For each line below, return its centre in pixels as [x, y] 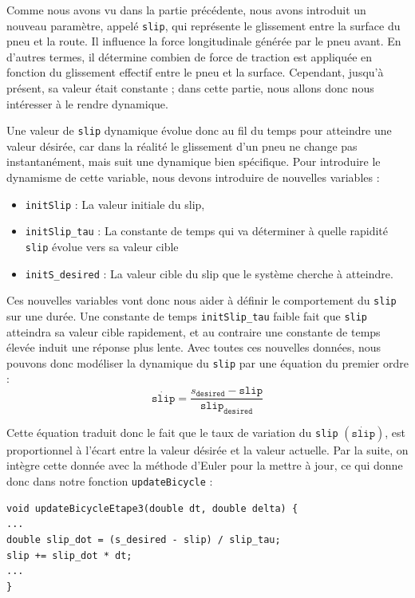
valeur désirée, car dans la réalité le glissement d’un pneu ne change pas [182, 146]
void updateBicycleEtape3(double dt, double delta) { [152, 508]
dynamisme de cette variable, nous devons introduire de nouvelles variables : [193, 177]
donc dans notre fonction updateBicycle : [110, 481]
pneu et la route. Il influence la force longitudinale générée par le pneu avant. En [204, 41]
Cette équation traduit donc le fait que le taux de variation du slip [172, 432]
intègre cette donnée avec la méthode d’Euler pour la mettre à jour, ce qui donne [205, 465]
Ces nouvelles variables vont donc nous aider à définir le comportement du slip [202, 300]
